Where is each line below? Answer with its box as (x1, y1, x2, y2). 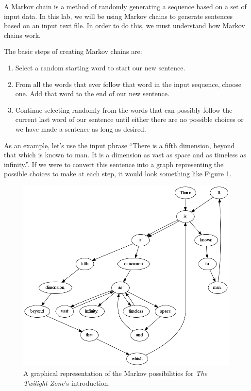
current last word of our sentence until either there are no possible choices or (15, 114, 244, 124)
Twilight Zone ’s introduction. (23, 377, 110, 388)
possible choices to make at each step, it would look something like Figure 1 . (4, 169, 232, 179)
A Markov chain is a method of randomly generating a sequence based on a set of (4, 1, 247, 11)
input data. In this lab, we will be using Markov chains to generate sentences (4, 11, 233, 21)
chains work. (4, 30, 41, 40)
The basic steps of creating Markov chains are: (4, 46, 142, 56)
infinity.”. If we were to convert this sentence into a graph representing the (4, 159, 224, 169)
